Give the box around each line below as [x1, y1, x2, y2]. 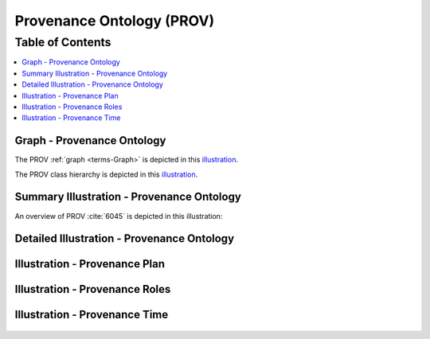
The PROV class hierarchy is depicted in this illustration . [14, 169, 198, 179]
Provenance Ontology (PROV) [14, 12, 215, 29]
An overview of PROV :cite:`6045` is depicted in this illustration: [14, 211, 223, 220]
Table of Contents [14, 35, 111, 49]
